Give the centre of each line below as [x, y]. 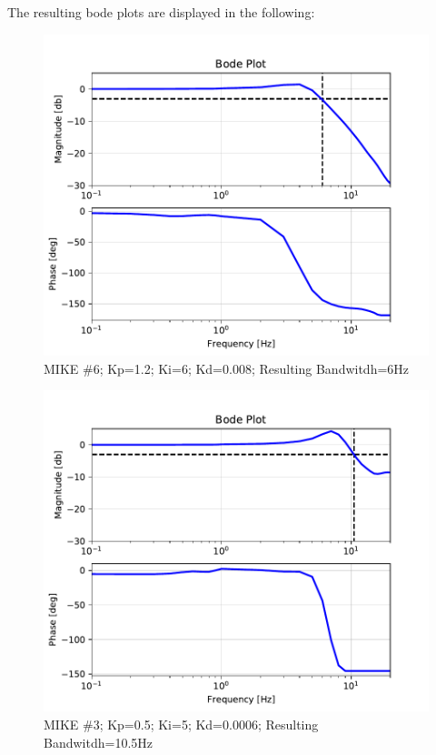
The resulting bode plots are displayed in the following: [161, 12]
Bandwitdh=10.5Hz [98, 742]
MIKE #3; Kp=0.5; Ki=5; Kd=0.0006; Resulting [181, 725]
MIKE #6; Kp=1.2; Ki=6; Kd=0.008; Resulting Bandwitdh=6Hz [227, 368]
